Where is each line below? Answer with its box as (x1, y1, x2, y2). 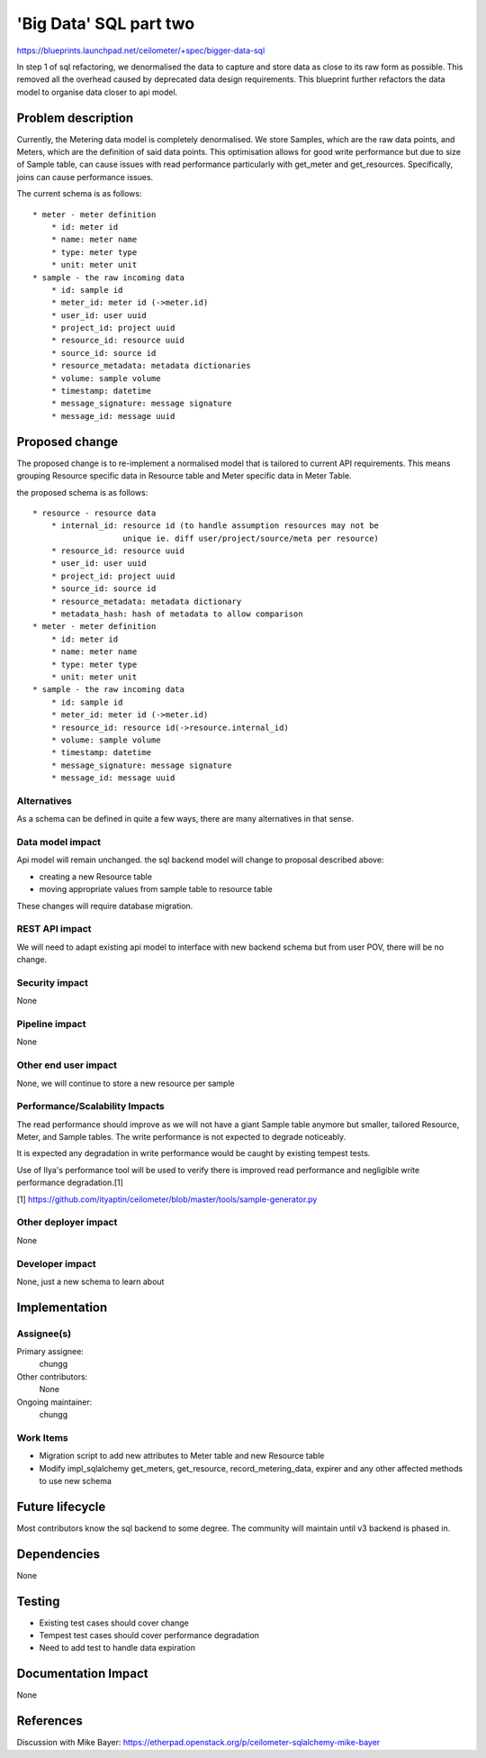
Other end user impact (16, 1059, 117, 1071)
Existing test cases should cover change (39, 1617, 189, 1628)
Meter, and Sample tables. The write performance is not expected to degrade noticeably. (16, 1132, 346, 1143)
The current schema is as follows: (16, 188, 142, 199)
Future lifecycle (16, 1498, 106, 1514)
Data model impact (16, 836, 102, 849)
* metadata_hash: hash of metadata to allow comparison (50, 609, 303, 619)
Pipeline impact (16, 1018, 86, 1030)
